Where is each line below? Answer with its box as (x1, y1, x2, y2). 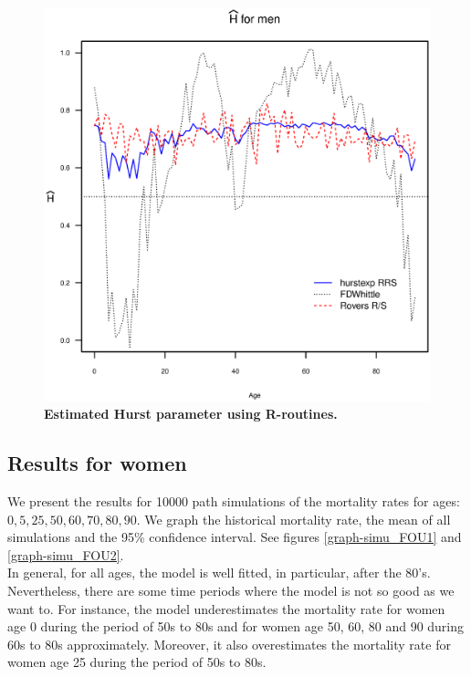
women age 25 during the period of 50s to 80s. (7, 652, 267, 672)
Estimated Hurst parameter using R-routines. (44, 404, 338, 423)
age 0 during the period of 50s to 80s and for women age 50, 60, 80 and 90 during (7, 617, 465, 636)
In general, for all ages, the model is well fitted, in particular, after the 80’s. (7, 563, 431, 582)
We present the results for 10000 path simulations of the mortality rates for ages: (7, 491, 460, 510)
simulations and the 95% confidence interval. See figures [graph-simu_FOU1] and (7, 527, 462, 547)
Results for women (7, 449, 187, 477)
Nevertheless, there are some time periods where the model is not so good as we (7, 580, 455, 599)
